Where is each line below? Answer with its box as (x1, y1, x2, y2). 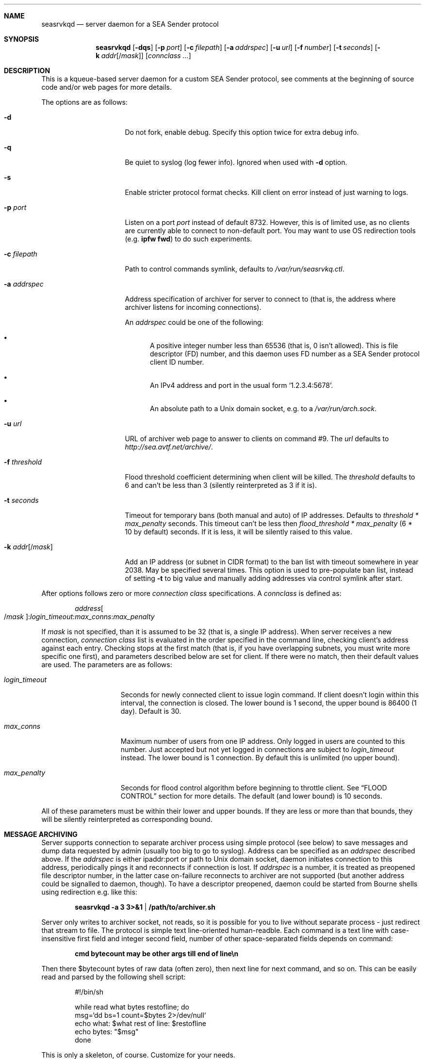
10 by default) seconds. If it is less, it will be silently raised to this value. (125, 528, 353, 536)
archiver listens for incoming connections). (125, 303, 262, 311)
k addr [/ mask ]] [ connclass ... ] (96, 51, 191, 60)
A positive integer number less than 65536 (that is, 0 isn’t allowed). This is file (150, 341, 398, 350)
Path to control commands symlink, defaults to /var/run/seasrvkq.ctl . (125, 265, 344, 273)
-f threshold (4, 458, 42, 466)
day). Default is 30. (120, 707, 181, 715)
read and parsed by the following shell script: (41, 973, 186, 981)
